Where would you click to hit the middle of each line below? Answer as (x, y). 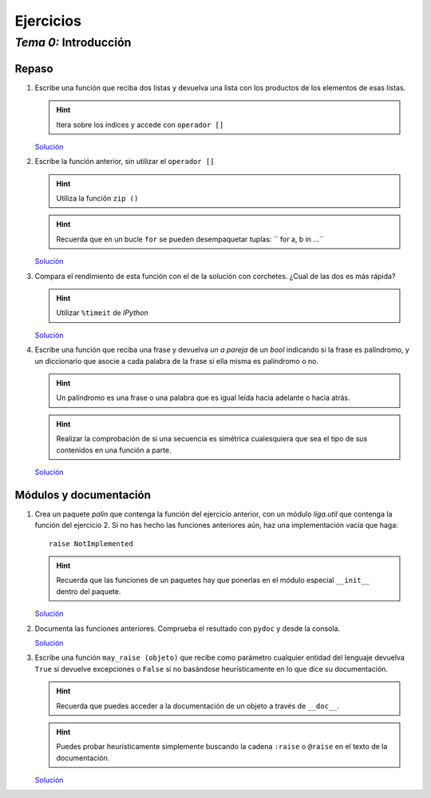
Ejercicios (48, 21)
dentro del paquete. (89, 591)
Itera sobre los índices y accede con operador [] (140, 125)
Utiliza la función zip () (97, 198)
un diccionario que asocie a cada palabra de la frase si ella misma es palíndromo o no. (177, 361)
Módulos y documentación (83, 495)
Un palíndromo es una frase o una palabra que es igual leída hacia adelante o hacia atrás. (203, 398)
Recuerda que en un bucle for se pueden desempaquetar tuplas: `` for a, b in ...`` (190, 239)
